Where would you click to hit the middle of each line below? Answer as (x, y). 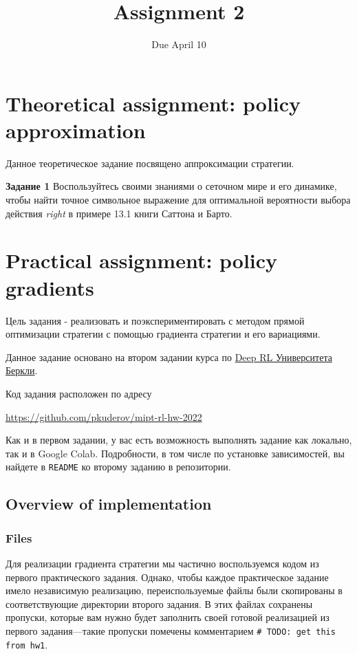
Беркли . (22, 370)
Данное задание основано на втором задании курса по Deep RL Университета (169, 357)
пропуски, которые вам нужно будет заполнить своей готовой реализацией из (167, 617)
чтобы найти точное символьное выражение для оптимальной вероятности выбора (178, 200)
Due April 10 (179, 44)
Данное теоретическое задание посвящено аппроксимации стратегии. (150, 163)
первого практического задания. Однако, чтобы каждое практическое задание (167, 577)
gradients (50, 287)
